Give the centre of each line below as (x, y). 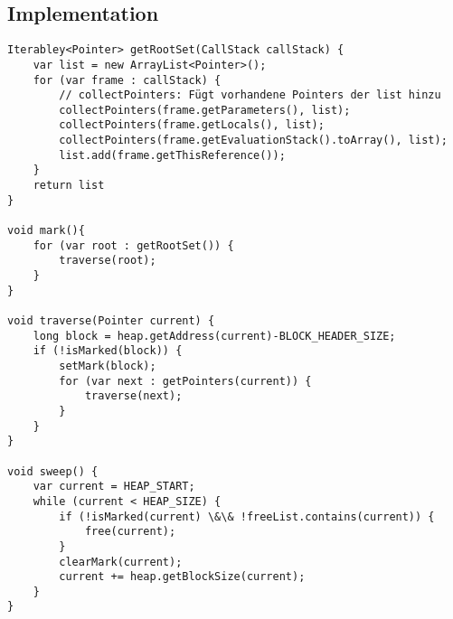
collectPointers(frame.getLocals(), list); (192, 125)
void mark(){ (46, 231)
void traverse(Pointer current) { (111, 321)
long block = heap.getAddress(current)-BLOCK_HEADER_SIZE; (214, 336)
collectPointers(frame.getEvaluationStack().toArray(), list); (253, 141)
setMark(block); (108, 366)
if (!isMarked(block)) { (108, 351)
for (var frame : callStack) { (127, 80)
